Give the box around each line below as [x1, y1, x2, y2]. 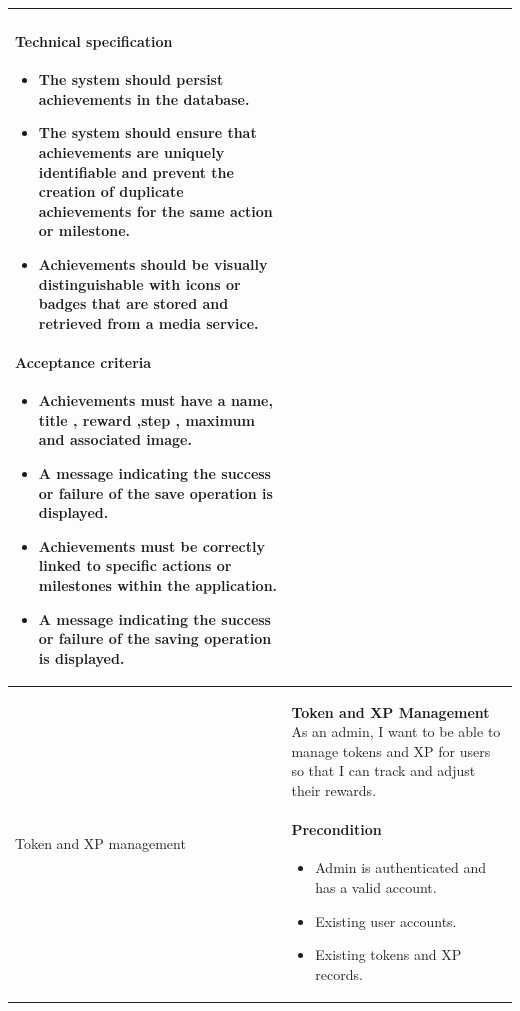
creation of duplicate [38, 181, 184, 202]
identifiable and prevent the [38, 161, 234, 182]
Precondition [291, 819, 382, 840]
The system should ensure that [38, 122, 257, 143]
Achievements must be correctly [38, 535, 265, 556]
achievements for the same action [38, 200, 273, 221]
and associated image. [38, 429, 192, 450]
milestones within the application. [38, 574, 278, 595]
